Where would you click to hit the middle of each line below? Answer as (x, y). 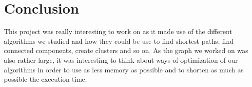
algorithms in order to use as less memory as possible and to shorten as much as (124, 69)
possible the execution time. (46, 79)
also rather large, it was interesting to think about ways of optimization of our (121, 60)
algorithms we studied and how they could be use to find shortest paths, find (119, 41)
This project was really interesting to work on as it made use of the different (118, 31)
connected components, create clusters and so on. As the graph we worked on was (126, 50)
